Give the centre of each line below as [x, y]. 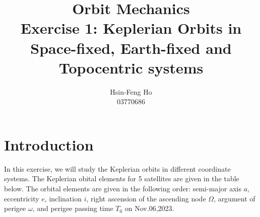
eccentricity [22, 198]
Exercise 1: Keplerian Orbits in [131, 28]
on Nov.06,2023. [149, 208]
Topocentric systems [131, 67]
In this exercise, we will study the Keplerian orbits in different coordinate [117, 168]
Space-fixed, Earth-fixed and [131, 48]
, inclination [63, 198]
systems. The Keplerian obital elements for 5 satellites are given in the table [122, 178]
